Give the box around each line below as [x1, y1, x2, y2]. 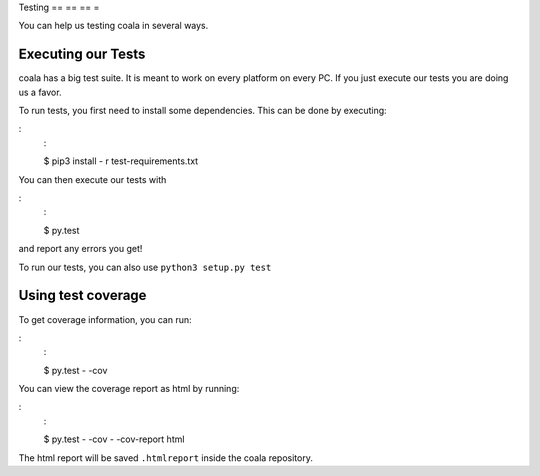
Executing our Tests [18, 46, 146, 63]
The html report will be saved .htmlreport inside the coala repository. [18, 451, 314, 464]
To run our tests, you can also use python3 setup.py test [18, 261, 272, 273]
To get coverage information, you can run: [18, 313, 192, 325]
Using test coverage [18, 287, 147, 304]
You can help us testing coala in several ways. [18, 20, 209, 32]
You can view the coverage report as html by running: [18, 383, 240, 395]
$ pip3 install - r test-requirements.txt [43, 155, 199, 167]
